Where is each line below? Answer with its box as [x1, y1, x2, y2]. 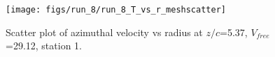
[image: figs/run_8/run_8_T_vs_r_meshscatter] [6, 5, 226, 15]
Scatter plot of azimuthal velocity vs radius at [6, 24, 203, 39]
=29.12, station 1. [6, 38, 82, 53]
